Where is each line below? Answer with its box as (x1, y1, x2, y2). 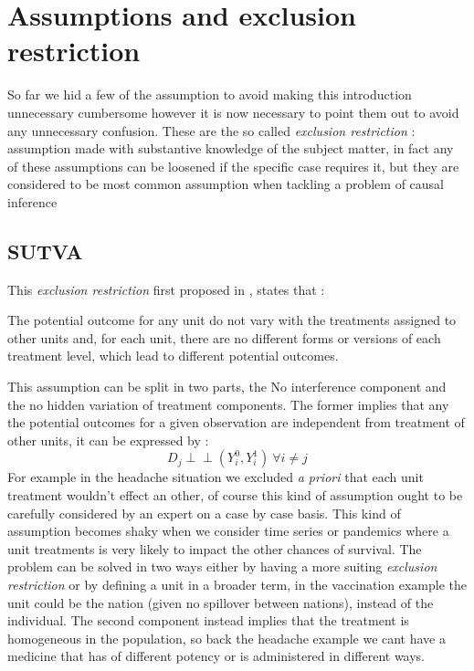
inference (7, 192, 58, 211)
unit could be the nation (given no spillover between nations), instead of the (7, 592, 434, 612)
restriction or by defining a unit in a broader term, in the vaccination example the (7, 574, 468, 593)
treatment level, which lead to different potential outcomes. (7, 346, 339, 365)
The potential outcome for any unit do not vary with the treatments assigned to (7, 310, 457, 330)
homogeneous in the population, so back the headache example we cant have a (7, 628, 447, 647)
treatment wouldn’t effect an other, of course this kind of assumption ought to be (7, 486, 463, 505)
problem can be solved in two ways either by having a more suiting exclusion (7, 557, 437, 576)
